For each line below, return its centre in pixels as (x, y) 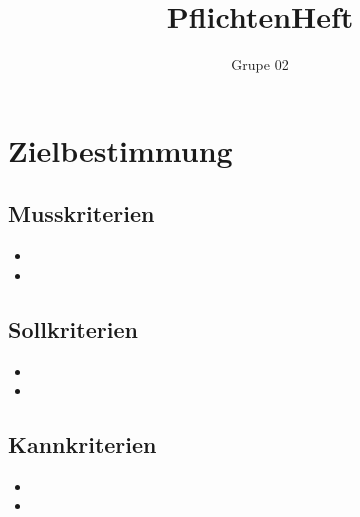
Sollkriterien (73, 328)
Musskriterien (81, 213)
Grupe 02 (260, 64)
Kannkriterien (82, 444)
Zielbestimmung (120, 149)
